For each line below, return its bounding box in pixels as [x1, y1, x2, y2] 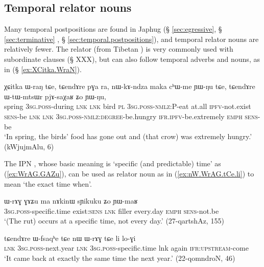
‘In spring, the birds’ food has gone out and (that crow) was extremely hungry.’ [4, 131, 252, 142]
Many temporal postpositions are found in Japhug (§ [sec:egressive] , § [4, 24, 222, 34]
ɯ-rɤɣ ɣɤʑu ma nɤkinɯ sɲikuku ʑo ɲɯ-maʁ [4, 195, 138, 206]
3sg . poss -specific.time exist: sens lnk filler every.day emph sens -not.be [4, 205, 219, 216]
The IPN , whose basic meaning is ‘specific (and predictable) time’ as [4, 158, 221, 169]
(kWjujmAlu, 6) [4, 141, 54, 151]
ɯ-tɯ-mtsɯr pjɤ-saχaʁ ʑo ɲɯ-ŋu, [4, 91, 106, 101]
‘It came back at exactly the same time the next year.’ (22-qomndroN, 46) [4, 253, 235, 263]
